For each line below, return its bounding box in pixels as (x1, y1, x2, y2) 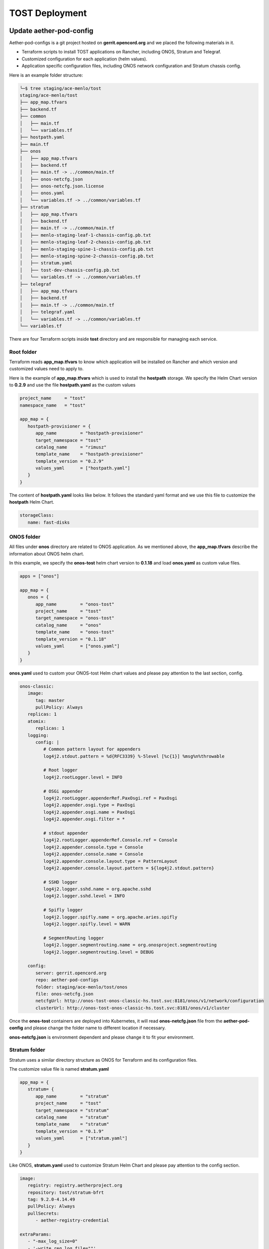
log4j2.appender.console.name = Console (43, 851, 143, 857)
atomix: (27, 718, 46, 724)
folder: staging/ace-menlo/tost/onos (35, 984, 128, 990)
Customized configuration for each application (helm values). (21, 55, 147, 62)
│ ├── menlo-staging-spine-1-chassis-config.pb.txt (19, 246, 154, 252)
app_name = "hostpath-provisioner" (35, 430, 143, 436)
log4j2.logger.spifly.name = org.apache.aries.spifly (43, 914, 178, 920)
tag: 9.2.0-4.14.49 (27, 1197, 75, 1203)
